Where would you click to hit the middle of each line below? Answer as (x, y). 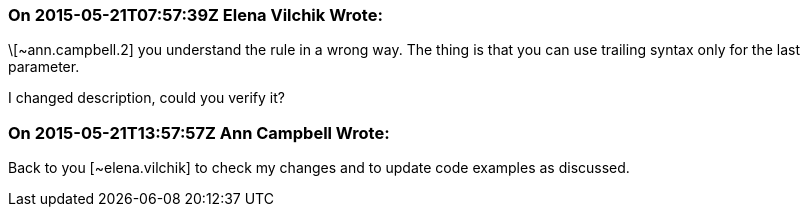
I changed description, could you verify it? (146, 98)
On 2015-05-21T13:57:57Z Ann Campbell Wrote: (199, 132)
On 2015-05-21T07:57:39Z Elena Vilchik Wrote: (195, 15)
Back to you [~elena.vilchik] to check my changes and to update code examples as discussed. (319, 168)
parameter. (44, 67)
